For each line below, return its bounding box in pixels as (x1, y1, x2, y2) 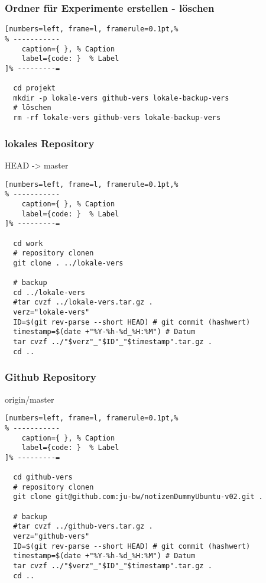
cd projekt (13, 84, 56, 93)
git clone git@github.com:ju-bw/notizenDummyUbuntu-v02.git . (13, 493, 263, 501)
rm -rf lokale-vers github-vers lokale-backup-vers (13, 114, 221, 122)
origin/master (5, 393, 54, 405)
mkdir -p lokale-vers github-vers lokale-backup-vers (13, 93, 229, 102)
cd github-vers (13, 473, 73, 482)
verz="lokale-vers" (13, 308, 90, 317)
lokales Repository (5, 135, 95, 150)
